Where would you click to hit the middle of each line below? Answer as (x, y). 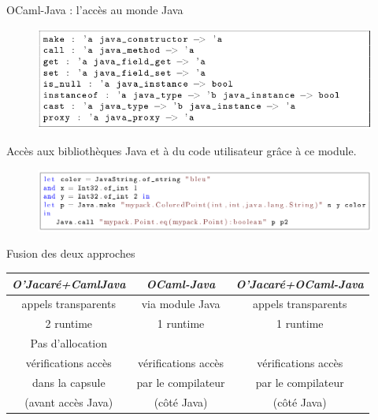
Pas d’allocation (69, 343)
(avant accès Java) (69, 401)
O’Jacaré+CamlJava (69, 283)
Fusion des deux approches (71, 253)
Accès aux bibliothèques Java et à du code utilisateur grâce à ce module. (182, 151)
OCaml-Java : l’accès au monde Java (95, 9)
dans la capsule (69, 382)
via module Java (181, 304)
